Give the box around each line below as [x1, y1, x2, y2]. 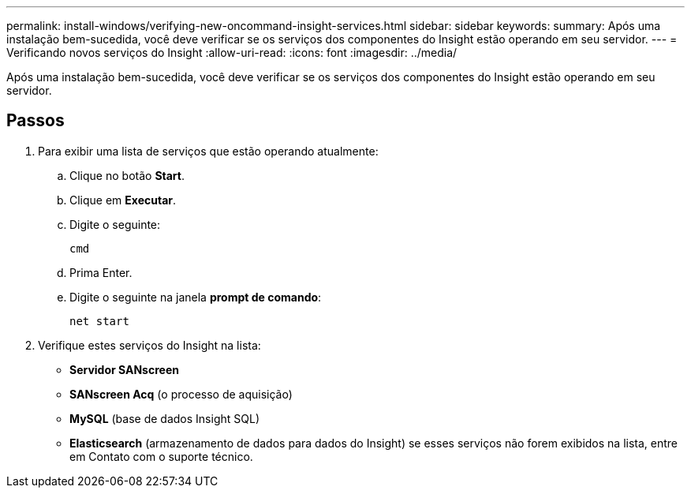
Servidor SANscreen [69, 362, 179, 376]
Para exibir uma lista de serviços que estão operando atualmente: [38, 144, 379, 158]
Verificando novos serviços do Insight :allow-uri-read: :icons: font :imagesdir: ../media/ [6, 46, 458, 59]
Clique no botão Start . [69, 168, 185, 182]
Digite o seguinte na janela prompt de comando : [69, 290, 322, 304]
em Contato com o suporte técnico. [69, 449, 253, 463]
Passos [6, 110, 65, 131]
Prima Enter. [69, 265, 133, 279]
